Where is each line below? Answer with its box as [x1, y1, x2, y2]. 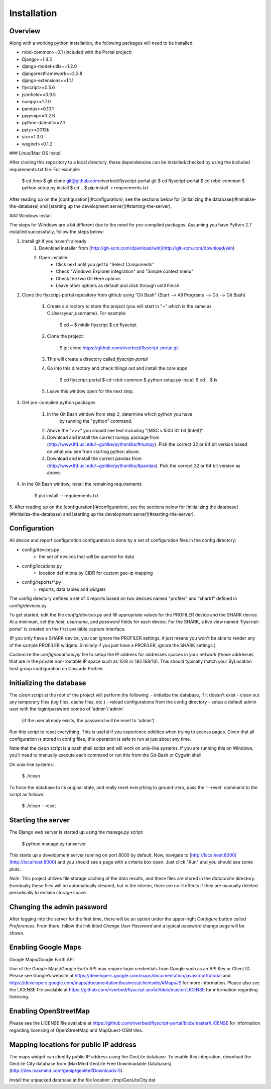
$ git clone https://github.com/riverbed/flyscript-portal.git [59, 345, 179, 351]
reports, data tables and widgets [39, 586, 106, 592]
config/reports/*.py [22, 579, 61, 585]
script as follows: [9, 791, 45, 797]
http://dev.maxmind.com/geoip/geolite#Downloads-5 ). [11, 1067, 124, 1074]
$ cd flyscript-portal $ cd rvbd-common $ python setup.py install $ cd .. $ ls [59, 376, 218, 382]
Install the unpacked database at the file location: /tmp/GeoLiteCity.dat [9, 1077, 156, 1083]
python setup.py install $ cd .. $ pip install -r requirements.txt [22, 185, 149, 191]
